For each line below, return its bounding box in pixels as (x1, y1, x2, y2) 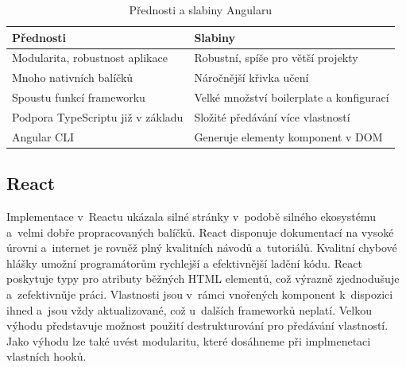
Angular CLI (12, 128, 75, 145)
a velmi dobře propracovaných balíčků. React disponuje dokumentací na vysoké (6, 223, 394, 240)
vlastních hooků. (6, 348, 87, 365)
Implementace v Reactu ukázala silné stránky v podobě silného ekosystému (6, 208, 376, 225)
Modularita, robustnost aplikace (12, 49, 168, 66)
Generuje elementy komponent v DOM (194, 128, 383, 145)
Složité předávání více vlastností (194, 108, 350, 125)
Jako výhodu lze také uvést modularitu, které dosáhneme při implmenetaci (6, 332, 371, 349)
